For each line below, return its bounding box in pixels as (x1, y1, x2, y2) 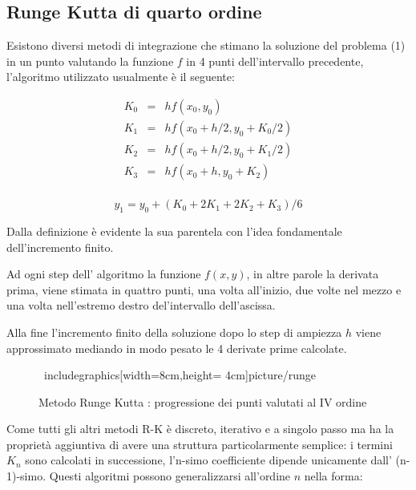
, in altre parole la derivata (246, 265, 379, 282)
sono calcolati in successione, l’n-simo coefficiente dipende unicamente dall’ (25, 452, 392, 468)
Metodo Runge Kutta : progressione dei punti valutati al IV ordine (38, 393, 367, 410)
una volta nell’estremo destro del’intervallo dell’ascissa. (6, 297, 276, 314)
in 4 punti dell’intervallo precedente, (186, 52, 364, 69)
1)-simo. (6, 468, 46, 484)
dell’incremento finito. (6, 238, 114, 255)
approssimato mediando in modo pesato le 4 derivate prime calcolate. (6, 339, 347, 356)
